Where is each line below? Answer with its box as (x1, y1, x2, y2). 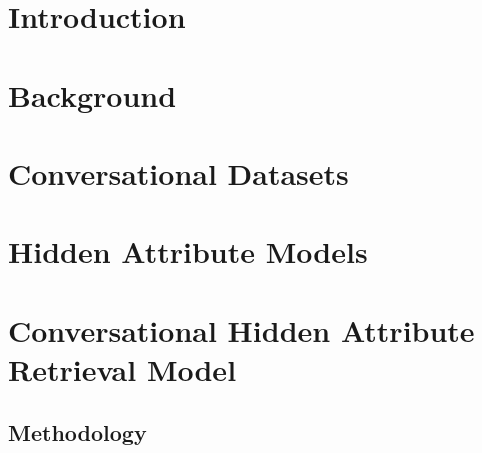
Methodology (8, 417, 147, 448)
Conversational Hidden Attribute (8, 309, 475, 350)
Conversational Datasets (8, 152, 349, 193)
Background (8, 74, 177, 115)
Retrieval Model (8, 348, 237, 389)
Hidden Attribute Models (8, 231, 368, 272)
